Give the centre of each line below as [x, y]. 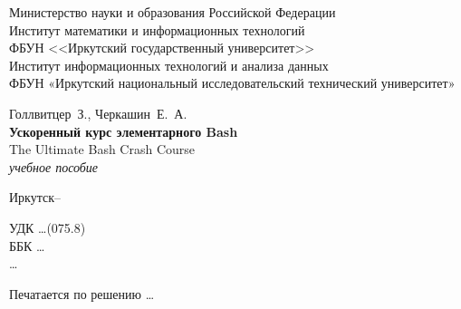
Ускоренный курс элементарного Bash [124, 131]
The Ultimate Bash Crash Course [102, 149]
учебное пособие [54, 166]
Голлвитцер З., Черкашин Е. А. [98, 113]
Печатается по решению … [82, 293]
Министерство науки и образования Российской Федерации [173, 12]
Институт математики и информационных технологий [157, 29]
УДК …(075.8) [48, 227]
